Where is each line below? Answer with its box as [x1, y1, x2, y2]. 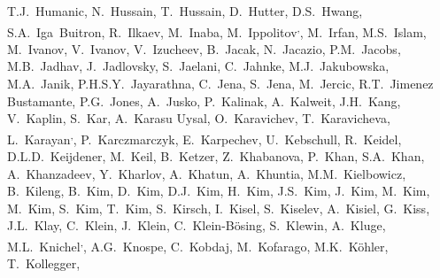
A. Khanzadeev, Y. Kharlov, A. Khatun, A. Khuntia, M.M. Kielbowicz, [7, 164, 406, 182]
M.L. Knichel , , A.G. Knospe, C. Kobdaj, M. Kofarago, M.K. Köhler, [7, 235, 389, 255]
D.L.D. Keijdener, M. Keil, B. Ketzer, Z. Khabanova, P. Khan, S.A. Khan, [7, 147, 425, 166]
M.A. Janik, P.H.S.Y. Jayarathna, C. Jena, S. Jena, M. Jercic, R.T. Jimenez [7, 74, 434, 93]
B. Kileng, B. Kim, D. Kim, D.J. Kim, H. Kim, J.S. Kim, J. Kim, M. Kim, [7, 181, 430, 200]
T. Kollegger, [7, 254, 81, 273]
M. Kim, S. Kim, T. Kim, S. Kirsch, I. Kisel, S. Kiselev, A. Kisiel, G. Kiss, [7, 198, 430, 217]
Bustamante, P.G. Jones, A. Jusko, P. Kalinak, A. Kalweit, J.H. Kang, [7, 91, 401, 110]
